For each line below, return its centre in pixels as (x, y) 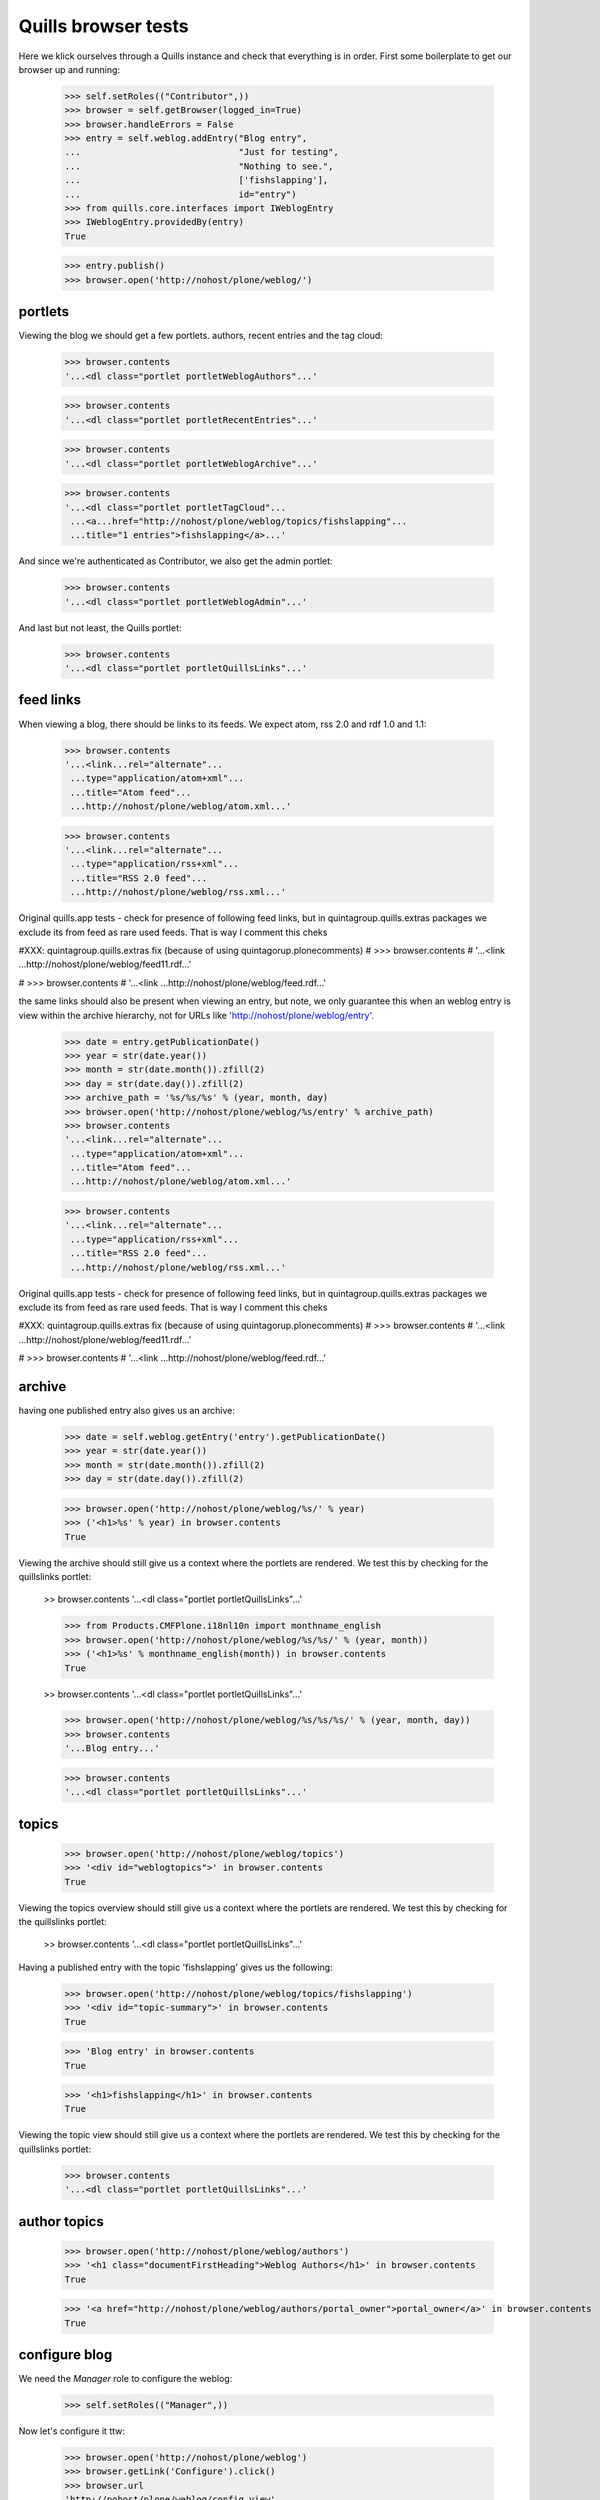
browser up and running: (69, 69)
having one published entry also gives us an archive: (126, 1411)
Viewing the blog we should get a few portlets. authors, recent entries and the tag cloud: (201, 336)
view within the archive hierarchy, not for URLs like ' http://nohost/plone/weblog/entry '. (196, 1015)
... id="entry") (180, 194)
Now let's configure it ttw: (71, 2431)
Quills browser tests (103, 26)
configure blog (65, 2354)
